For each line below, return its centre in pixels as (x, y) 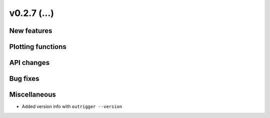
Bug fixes (24, 79)
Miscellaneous (32, 95)
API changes (29, 63)
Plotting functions (38, 47)
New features (31, 31)
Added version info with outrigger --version (72, 106)
